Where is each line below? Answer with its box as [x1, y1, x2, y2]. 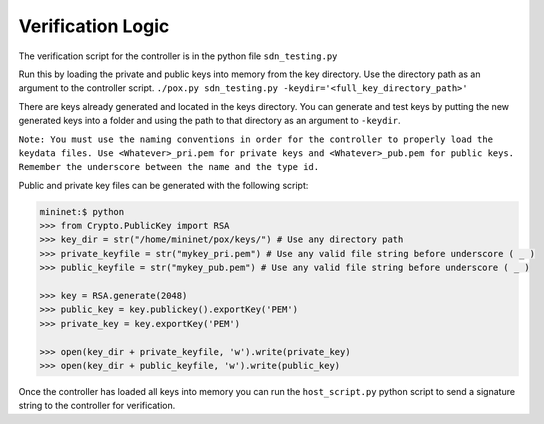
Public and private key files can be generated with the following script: [18, 179, 309, 191]
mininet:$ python [39, 206, 125, 217]
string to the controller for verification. [18, 400, 176, 412]
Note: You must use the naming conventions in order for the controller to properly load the [18, 133, 494, 145]
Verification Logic [18, 15, 170, 37]
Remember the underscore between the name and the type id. [18, 161, 320, 173]
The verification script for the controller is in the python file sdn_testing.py [18, 50, 338, 62]
